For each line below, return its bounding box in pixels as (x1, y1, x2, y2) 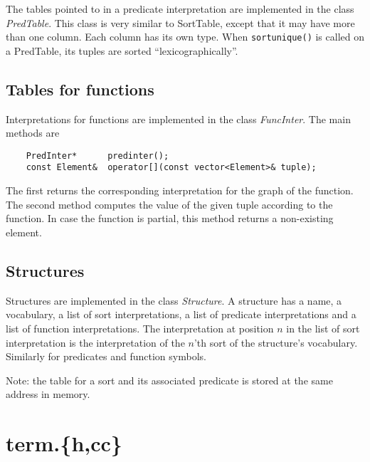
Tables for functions (6, 78, 154, 100)
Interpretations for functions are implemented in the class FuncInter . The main (6, 111, 351, 126)
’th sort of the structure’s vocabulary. (194, 335, 358, 350)
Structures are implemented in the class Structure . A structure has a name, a (6, 293, 342, 308)
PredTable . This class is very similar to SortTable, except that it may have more (6, 15, 355, 30)
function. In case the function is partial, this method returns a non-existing (6, 211, 334, 226)
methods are (6, 125, 60, 140)
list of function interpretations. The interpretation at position (6, 320, 274, 335)
